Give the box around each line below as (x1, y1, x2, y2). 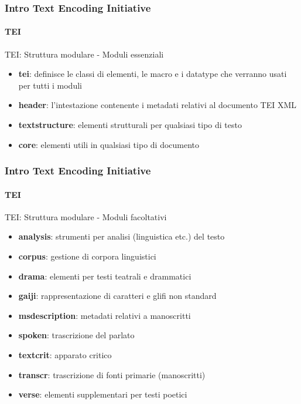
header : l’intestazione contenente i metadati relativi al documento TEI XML (18, 99, 297, 111)
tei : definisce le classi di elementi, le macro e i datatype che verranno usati (18, 68, 287, 80)
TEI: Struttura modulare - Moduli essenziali (5, 48, 164, 60)
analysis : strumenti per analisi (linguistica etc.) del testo (18, 230, 225, 243)
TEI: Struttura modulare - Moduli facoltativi (5, 210, 167, 223)
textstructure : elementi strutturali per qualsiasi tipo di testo (18, 119, 242, 131)
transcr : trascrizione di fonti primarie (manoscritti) (18, 368, 206, 381)
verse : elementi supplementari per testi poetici (18, 388, 187, 400)
